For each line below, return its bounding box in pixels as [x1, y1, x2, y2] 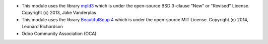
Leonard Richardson [21, 24, 63, 30]
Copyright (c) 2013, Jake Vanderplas [21, 10, 97, 16]
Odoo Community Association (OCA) [21, 30, 97, 37]
